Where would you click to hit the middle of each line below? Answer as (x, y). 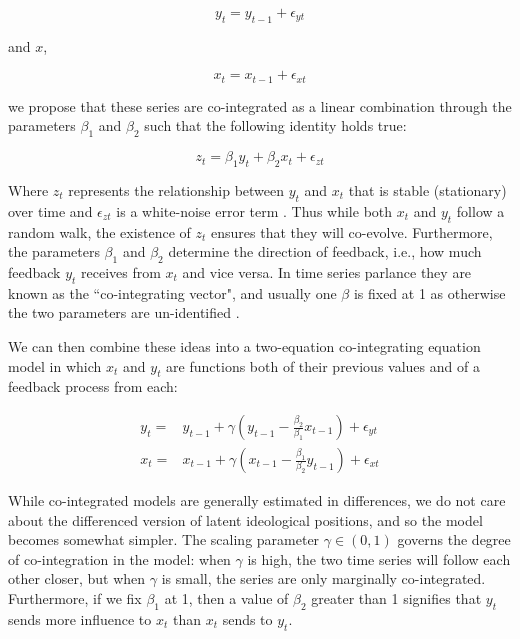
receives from (121, 272)
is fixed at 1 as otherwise (429, 292)
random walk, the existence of (99, 231)
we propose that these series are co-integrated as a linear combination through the (260, 105)
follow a (480, 210)
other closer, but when (77, 578)
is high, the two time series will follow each (379, 558)
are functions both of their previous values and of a (323, 365)
